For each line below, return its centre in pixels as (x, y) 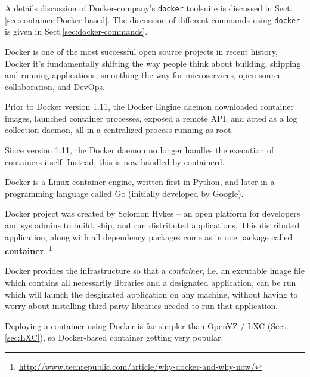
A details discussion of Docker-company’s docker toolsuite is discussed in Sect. (149, 8)
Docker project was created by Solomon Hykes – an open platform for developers (153, 213)
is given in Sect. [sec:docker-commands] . (76, 31)
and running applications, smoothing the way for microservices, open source (143, 75)
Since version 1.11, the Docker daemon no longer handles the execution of (139, 150)
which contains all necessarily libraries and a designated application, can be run (151, 282)
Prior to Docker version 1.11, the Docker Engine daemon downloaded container (149, 106)
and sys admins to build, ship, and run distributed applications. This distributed (152, 225)
